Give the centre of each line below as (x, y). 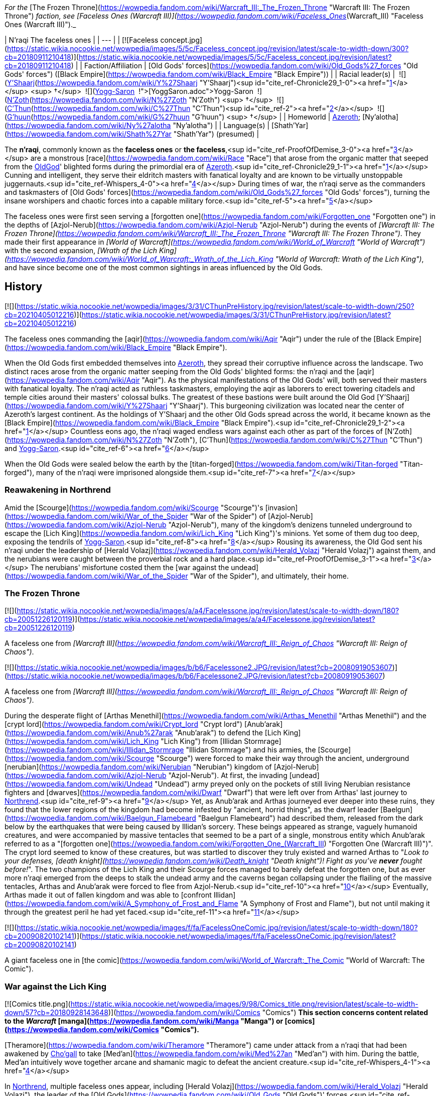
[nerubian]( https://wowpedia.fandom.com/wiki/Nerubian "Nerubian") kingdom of (138, 767)
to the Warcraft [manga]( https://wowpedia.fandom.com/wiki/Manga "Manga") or (144, 1021)
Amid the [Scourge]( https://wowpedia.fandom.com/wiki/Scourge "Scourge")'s (134, 507)
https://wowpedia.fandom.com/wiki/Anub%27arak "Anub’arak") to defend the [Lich (144, 733)
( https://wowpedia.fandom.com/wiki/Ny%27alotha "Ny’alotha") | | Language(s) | (137, 125)
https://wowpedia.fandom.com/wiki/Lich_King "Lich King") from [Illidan (125, 741)
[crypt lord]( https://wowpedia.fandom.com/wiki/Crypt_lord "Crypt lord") (124, 724)
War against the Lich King (56, 986)
